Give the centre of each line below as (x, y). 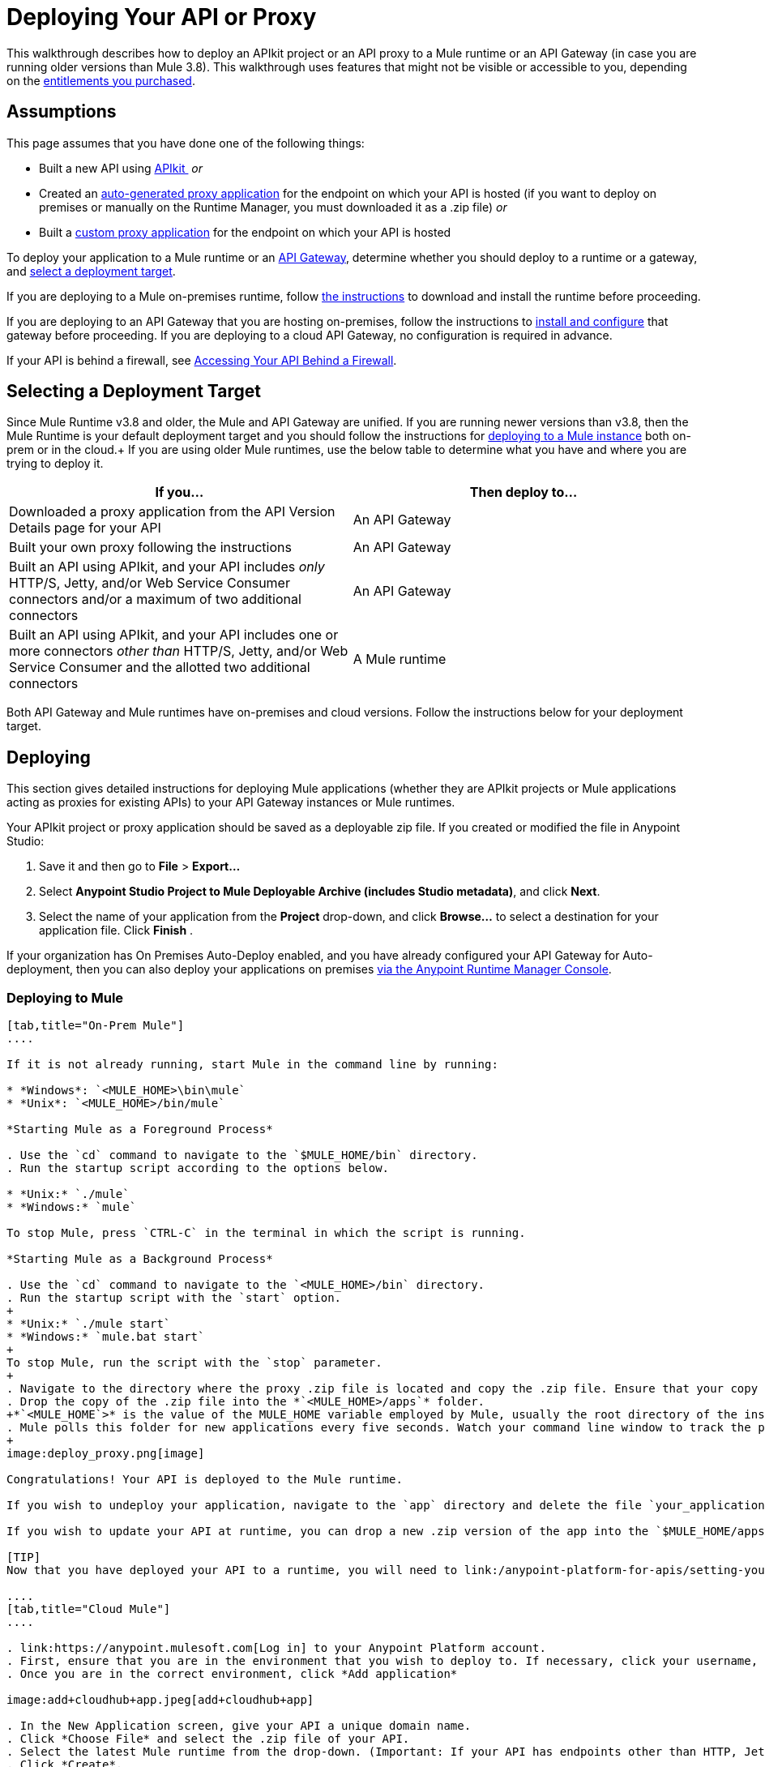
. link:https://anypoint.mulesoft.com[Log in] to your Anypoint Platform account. (276, 1648)
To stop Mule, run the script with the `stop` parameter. (194, 1363)
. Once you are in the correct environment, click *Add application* (232, 1674)
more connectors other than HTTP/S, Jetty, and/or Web (179, 651)
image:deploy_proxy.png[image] (106, 1454)
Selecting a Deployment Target (134, 391)
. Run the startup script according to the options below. (198, 1168)
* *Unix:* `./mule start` (89, 1324)
